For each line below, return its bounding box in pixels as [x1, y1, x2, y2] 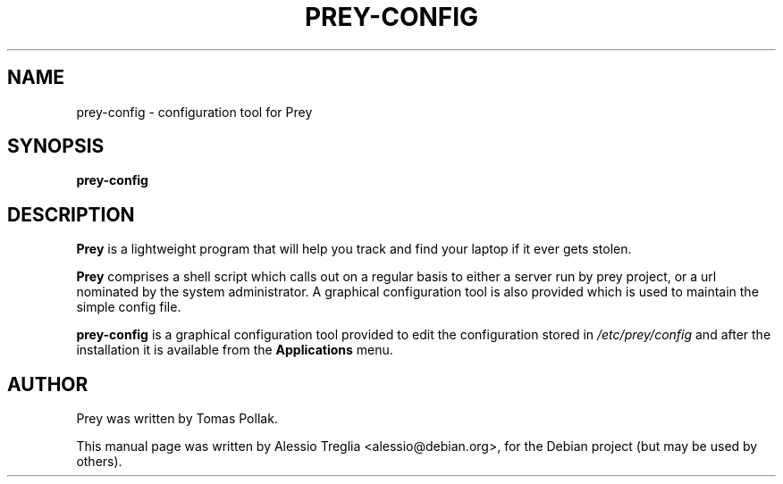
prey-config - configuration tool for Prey [76, 104, 313, 120]
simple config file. [76, 299, 181, 315]
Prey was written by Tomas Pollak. [76, 411, 278, 427]
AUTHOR [7, 372, 88, 396]
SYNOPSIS [7, 135, 105, 158]
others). [76, 454, 122, 470]
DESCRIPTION [7, 203, 135, 226]
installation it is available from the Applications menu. [76, 342, 393, 358]
